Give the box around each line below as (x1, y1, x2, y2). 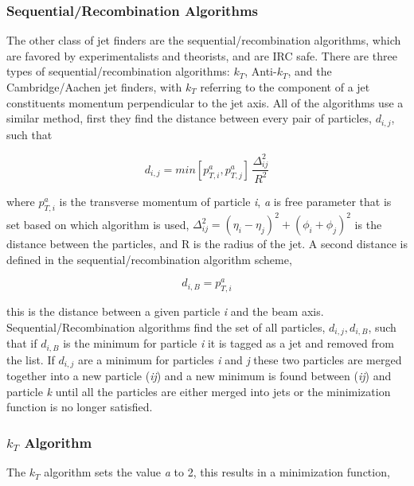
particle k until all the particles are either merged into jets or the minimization (6, 383, 391, 399)
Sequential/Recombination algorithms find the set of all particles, (6, 318, 326, 335)
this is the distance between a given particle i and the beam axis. (6, 303, 324, 320)
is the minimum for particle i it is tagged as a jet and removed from (63, 335, 394, 352)
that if (6, 335, 37, 352)
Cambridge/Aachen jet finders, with (6, 79, 182, 95)
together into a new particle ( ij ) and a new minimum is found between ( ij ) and (6, 367, 392, 384)
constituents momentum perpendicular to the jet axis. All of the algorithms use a (6, 94, 404, 111)
